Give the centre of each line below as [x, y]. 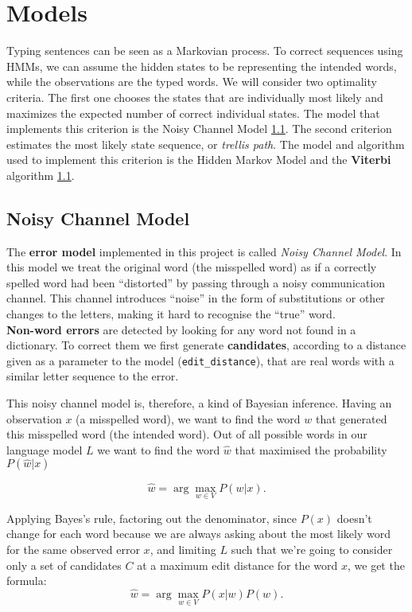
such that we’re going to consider [312, 550]
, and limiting [183, 550]
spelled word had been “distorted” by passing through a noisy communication [196, 282]
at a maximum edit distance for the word [237, 565]
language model [45, 449]
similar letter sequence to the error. [93, 376]
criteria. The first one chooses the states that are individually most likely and [195, 97]
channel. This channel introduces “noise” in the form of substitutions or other [196, 298]
